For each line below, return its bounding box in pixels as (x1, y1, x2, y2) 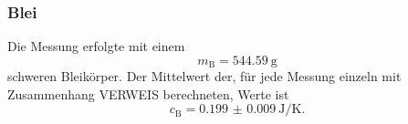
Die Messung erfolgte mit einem (7, 36, 185, 56)
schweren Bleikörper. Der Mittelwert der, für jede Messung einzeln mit (7, 67, 402, 86)
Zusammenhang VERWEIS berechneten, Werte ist (7, 84, 289, 103)
